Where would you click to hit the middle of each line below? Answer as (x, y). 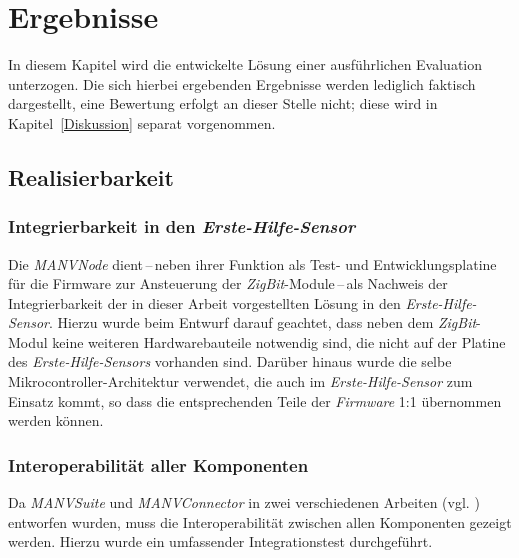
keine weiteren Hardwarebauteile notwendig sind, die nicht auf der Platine (279, 341)
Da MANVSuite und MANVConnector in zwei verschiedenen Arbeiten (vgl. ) (244, 502)
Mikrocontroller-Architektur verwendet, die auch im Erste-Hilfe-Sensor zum (240, 381)
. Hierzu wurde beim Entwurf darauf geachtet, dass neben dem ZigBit (262, 322)
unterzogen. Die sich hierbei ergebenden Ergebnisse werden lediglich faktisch (242, 83)
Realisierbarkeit (91, 176)
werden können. (56, 420)
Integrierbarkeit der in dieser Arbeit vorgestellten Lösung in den (204, 302)
